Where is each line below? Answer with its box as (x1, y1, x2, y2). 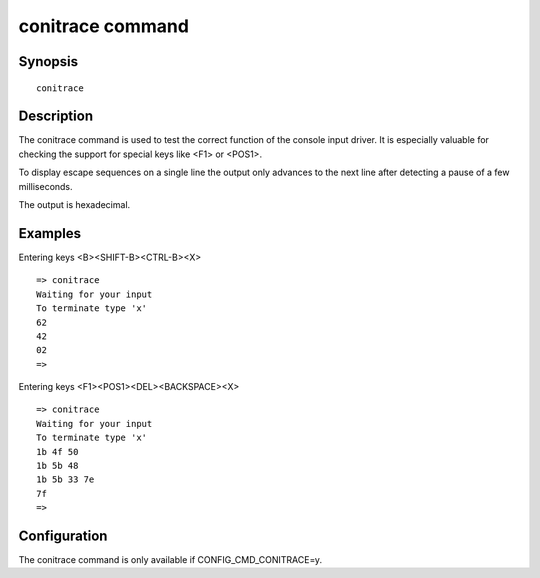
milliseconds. (18, 180, 74, 192)
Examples (18, 225, 82, 242)
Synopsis (18, 53, 79, 70)
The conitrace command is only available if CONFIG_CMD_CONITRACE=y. (18, 554, 323, 566)
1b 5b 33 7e (36, 474, 95, 485)
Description (18, 108, 94, 125)
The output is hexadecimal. (18, 199, 131, 211)
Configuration (18, 528, 108, 544)
